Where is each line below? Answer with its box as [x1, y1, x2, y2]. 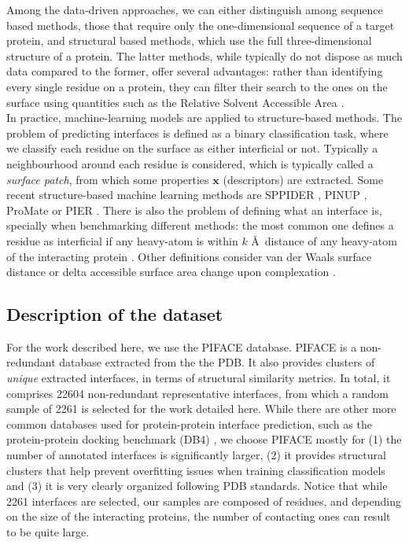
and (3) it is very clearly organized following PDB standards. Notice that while [6, 477, 388, 494]
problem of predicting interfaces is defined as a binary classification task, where [6, 124, 389, 141]
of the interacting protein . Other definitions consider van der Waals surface [6, 248, 372, 264]
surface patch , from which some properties [6, 171, 209, 187]
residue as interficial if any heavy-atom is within [6, 232, 238, 249]
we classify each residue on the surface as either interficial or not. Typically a [6, 140, 378, 157]
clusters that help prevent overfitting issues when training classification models [6, 462, 385, 478]
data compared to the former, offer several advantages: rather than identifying [6, 63, 383, 79]
